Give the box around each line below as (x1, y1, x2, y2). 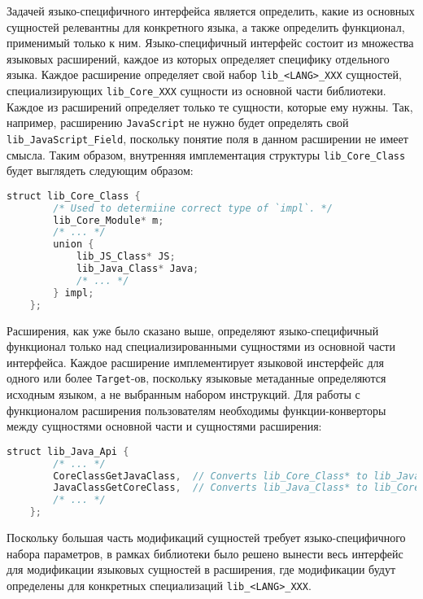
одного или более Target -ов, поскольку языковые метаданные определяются (7, 369, 386, 387)
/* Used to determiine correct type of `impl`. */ (53, 202, 333, 214)
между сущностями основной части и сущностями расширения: (7, 418, 322, 435)
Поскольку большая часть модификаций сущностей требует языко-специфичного (7, 529, 406, 546)
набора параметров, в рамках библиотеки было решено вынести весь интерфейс (7, 544, 403, 562)
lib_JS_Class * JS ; (76, 251, 176, 263)
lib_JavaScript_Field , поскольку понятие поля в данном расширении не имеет (7, 129, 408, 146)
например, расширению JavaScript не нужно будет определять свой (7, 114, 349, 131)
